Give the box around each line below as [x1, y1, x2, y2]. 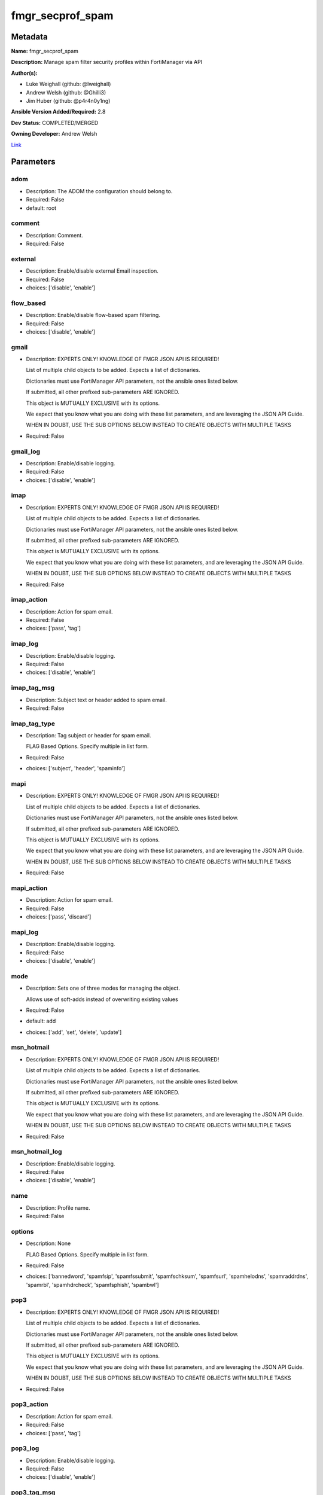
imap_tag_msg [11, 684, 55, 692]
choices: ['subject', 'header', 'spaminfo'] [26, 765, 126, 772]
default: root [26, 204, 57, 212]
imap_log [11, 640, 39, 648]
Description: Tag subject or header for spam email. [26, 732, 151, 739]
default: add [26, 1017, 56, 1025]
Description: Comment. [26, 231, 83, 239]
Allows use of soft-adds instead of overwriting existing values [26, 996, 179, 1003]
